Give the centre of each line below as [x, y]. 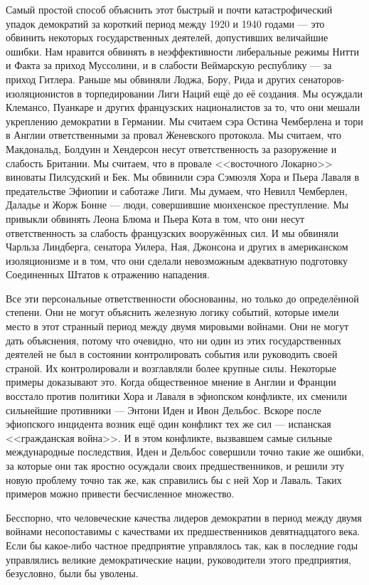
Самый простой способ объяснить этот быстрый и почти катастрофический [169, 9]
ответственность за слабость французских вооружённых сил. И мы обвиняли [172, 232]
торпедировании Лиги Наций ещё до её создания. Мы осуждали [224, 93]
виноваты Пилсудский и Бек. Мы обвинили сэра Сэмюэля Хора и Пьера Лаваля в [183, 177]
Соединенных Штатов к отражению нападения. [108, 274]
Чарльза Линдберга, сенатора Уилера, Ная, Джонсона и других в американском [177, 247]
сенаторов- [322, 79]
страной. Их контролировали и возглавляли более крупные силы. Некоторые [171, 368]
